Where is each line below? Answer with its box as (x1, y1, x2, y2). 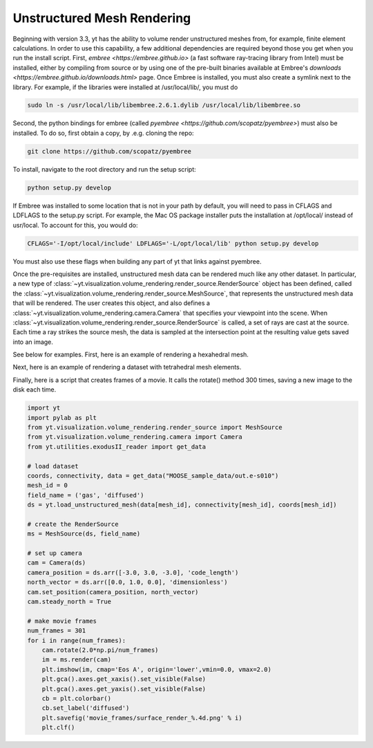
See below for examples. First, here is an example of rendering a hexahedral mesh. (12, 350, 249, 359)
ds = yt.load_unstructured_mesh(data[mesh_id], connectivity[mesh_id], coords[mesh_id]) (27, 501, 338, 509)
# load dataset (27, 462, 79, 470)
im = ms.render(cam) (41, 656, 112, 664)
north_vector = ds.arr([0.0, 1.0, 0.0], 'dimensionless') (27, 578, 228, 586)
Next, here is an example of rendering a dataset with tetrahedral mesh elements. (12, 363, 242, 372)
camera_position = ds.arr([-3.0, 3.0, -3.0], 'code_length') (27, 568, 239, 576)
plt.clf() (41, 724, 75, 731)
